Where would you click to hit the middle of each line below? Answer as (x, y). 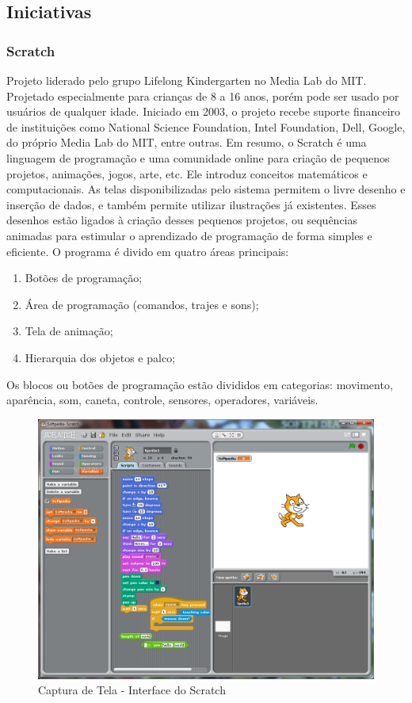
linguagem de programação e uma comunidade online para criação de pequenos (198, 157)
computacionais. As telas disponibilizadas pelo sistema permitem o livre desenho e (206, 189)
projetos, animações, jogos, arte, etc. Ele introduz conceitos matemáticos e (187, 173)
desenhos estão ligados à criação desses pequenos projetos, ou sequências (182, 220)
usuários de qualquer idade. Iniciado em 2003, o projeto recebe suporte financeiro (204, 111)
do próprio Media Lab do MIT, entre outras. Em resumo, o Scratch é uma (187, 142)
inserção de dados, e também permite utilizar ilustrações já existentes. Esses (191, 204)
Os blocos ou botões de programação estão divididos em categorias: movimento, (200, 384)
